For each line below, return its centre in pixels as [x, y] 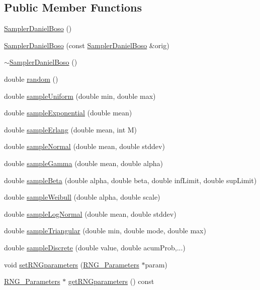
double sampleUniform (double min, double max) [80, 96]
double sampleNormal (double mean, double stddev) [84, 146]
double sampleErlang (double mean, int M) [71, 129]
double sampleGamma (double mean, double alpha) [83, 163]
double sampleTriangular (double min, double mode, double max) [105, 231]
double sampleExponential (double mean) [68, 113]
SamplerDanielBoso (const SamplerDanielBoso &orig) [87, 45]
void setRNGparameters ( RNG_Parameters [72, 264]
